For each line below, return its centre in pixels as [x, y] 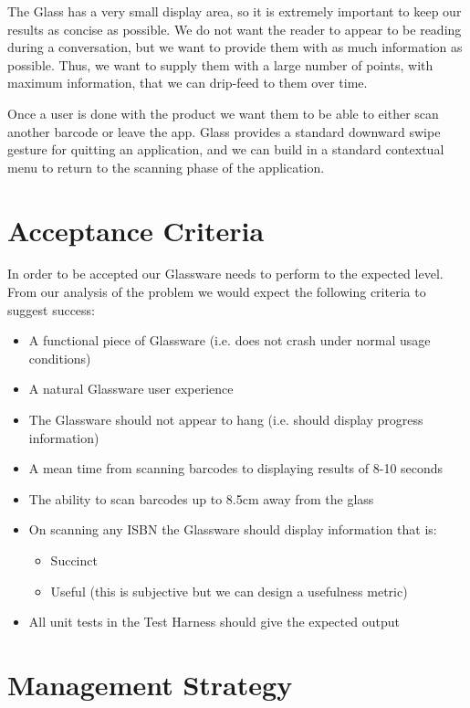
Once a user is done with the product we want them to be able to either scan [223, 113]
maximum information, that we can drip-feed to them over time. [188, 83]
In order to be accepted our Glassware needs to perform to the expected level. [225, 274]
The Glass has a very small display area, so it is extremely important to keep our [235, 11]
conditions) [60, 358]
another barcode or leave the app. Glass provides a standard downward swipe [224, 131]
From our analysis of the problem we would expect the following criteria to [217, 292]
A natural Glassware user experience [131, 389]
